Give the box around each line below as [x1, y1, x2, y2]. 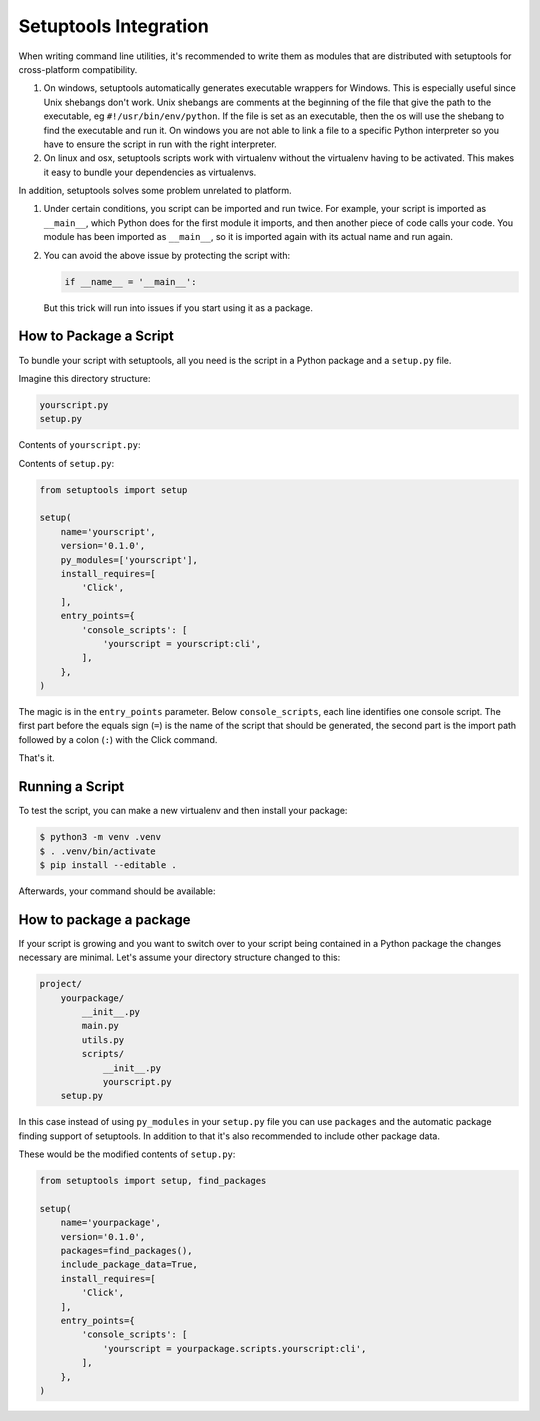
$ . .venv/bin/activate [39, 845, 157, 857]
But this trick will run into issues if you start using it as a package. [43, 301, 314, 314]
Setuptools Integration [18, 15, 209, 37]
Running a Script [18, 778, 125, 795]
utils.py [81, 1034, 125, 1045]
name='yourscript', [60, 526, 157, 537]
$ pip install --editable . [39, 859, 177, 870]
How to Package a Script [18, 328, 174, 345]
